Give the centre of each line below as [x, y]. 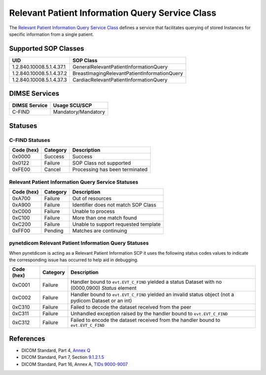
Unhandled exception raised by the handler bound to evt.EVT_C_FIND [149, 314]
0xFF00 [21, 231]
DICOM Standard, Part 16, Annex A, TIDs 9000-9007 [75, 364]
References [27, 338]
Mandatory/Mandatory [79, 112]
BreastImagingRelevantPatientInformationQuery [128, 73]
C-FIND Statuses [30, 140]
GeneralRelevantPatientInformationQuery [120, 67]
